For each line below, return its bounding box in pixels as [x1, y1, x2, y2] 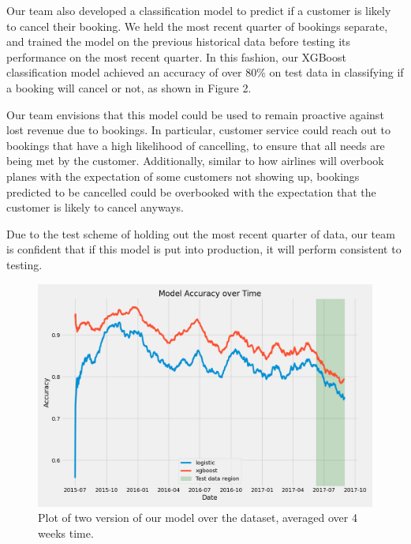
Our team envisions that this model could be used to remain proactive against [6, 106, 384, 122]
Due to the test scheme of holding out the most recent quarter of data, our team [6, 225, 395, 242]
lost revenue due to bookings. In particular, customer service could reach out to [6, 122, 391, 138]
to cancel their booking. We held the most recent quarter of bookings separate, [6, 17, 388, 34]
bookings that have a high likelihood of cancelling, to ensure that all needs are [6, 137, 385, 153]
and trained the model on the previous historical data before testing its [6, 33, 351, 50]
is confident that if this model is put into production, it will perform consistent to [6, 241, 402, 257]
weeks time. [38, 525, 94, 542]
